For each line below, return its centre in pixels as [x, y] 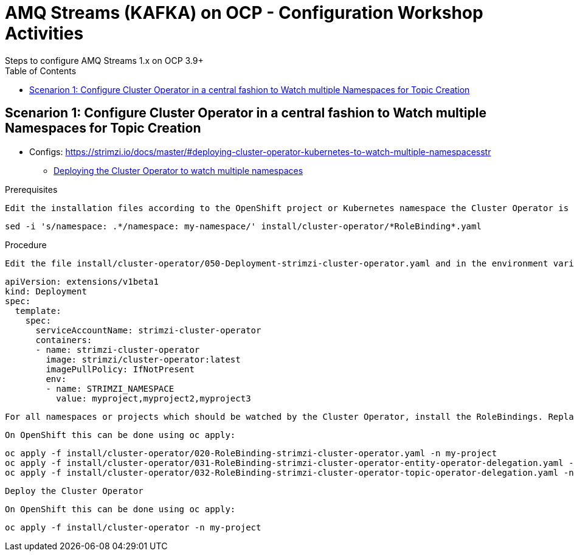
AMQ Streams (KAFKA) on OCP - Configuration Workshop [244, 13]
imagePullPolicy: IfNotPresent [120, 369]
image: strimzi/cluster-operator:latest [143, 359]
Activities [44, 33]
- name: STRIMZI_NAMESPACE [110, 388]
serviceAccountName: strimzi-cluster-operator [148, 330]
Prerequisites [31, 189]
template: [38, 311]
